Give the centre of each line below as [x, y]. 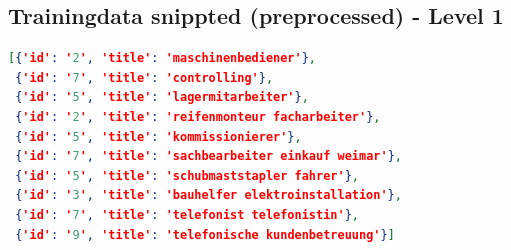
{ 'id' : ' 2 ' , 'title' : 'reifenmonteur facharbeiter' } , [198, 116]
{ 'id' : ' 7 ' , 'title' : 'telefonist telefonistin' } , [187, 214]
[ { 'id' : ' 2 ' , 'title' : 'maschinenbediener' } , [162, 58]
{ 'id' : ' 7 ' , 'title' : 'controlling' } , [144, 77]
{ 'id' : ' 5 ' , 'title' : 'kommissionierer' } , [158, 136]
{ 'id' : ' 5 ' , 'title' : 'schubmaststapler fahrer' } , [187, 175]
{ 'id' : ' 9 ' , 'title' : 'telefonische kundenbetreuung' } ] [205, 234]
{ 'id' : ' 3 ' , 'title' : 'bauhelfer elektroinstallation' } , [208, 195]
